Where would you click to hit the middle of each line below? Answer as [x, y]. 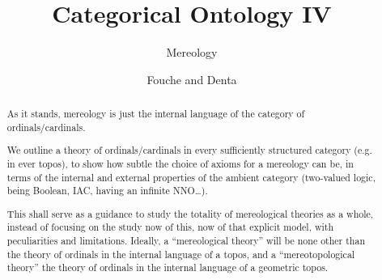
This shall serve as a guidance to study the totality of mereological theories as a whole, [190, 213]
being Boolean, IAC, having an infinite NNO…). [107, 191]
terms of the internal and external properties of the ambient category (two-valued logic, [191, 177]
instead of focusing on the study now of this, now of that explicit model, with [170, 227]
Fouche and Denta [192, 79]
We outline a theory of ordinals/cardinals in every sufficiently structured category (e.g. [189, 150]
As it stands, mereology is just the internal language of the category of [156, 114]
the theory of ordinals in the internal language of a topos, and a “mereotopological [181, 254]
